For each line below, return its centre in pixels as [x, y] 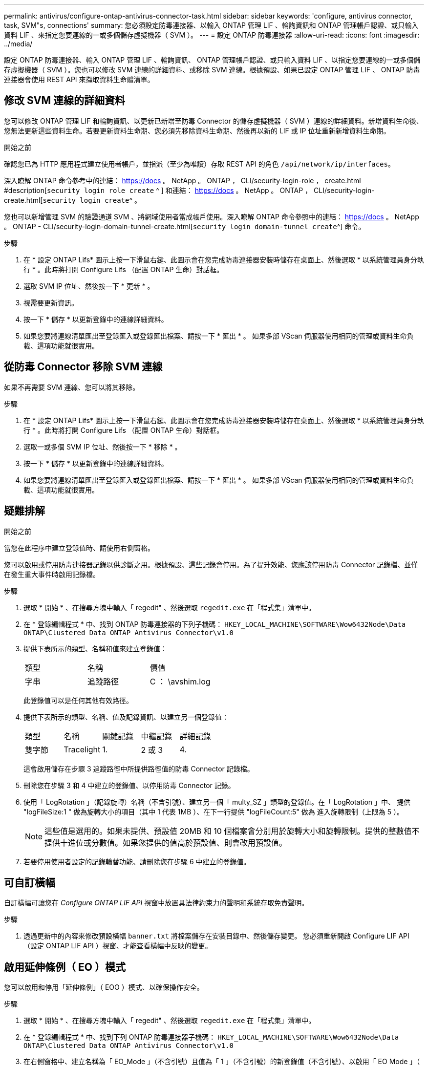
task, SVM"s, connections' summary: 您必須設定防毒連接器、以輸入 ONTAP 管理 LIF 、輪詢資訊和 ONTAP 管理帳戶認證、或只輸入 [211, 25]
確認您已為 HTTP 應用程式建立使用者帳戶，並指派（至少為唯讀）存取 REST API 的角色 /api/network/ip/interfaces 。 [199, 164]
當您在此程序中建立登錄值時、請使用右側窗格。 [79, 548]
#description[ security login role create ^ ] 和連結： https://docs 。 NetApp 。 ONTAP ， [158, 190]
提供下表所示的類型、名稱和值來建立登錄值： [95, 648]
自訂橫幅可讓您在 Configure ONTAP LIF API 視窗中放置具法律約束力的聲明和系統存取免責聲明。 [156, 903]
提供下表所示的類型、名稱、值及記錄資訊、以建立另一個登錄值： [126, 717]
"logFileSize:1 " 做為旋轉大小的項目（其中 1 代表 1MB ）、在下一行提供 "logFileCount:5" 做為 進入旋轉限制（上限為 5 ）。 [214, 811]
